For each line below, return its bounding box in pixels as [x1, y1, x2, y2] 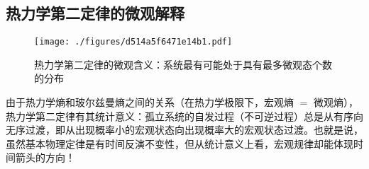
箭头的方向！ [15, 150, 75, 165]
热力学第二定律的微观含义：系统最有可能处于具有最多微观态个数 [34, 57, 332, 71]
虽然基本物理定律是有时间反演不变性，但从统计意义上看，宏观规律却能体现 [6, 136, 353, 151]
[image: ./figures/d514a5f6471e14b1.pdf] [34, 37, 233, 47]
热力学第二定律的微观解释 [6, 2, 184, 24]
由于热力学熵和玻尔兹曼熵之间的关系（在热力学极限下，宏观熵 [6, 95, 294, 110]
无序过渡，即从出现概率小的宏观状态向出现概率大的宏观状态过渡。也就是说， [6, 122, 363, 137]
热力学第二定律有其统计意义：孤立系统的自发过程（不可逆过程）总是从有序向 [6, 108, 363, 123]
